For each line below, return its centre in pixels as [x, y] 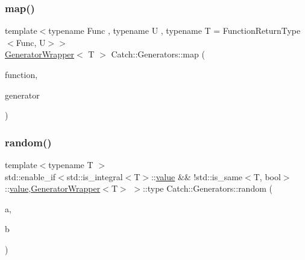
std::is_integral [95, 176]
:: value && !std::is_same [197, 176]
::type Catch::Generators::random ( [207, 188]
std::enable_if [30, 176]
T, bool [267, 176]
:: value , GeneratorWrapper [53, 188]
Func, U [31, 42]
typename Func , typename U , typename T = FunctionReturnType [175, 31]
